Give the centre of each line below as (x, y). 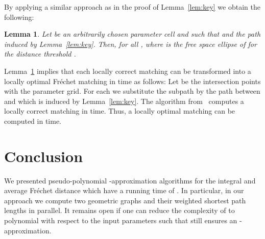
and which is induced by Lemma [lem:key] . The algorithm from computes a (124, 101)
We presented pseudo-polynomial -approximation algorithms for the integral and (130, 180)
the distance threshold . (40, 54)
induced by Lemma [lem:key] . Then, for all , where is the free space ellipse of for (130, 44)
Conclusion (44, 156)
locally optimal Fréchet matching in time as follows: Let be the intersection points (132, 81)
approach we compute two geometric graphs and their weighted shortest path (125, 200)
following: (19, 17)
